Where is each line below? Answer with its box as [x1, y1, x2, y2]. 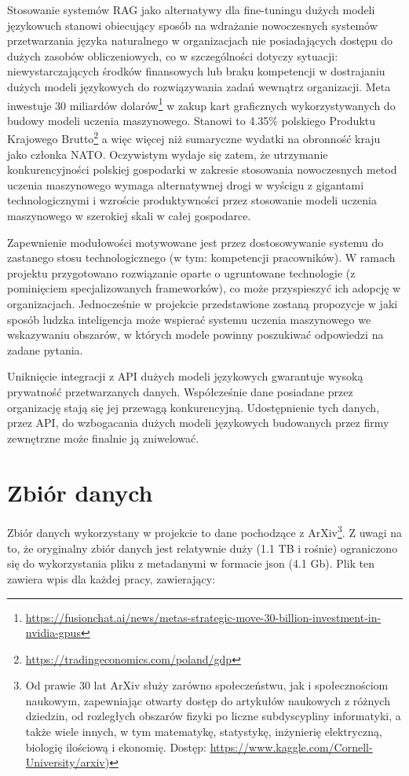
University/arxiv [25, 754, 105, 770]
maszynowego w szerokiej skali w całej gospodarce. [7, 208, 251, 224]
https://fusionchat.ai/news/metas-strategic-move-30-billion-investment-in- [25, 609, 382, 625]
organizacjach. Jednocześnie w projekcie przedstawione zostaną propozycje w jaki [7, 296, 398, 311]
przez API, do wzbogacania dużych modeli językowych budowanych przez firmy [7, 414, 389, 431]
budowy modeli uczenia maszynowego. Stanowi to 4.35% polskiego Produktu [7, 112, 376, 128]
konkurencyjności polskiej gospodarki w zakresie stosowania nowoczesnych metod [7, 161, 397, 178]
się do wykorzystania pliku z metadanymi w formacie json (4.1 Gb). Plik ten [7, 555, 375, 572]
